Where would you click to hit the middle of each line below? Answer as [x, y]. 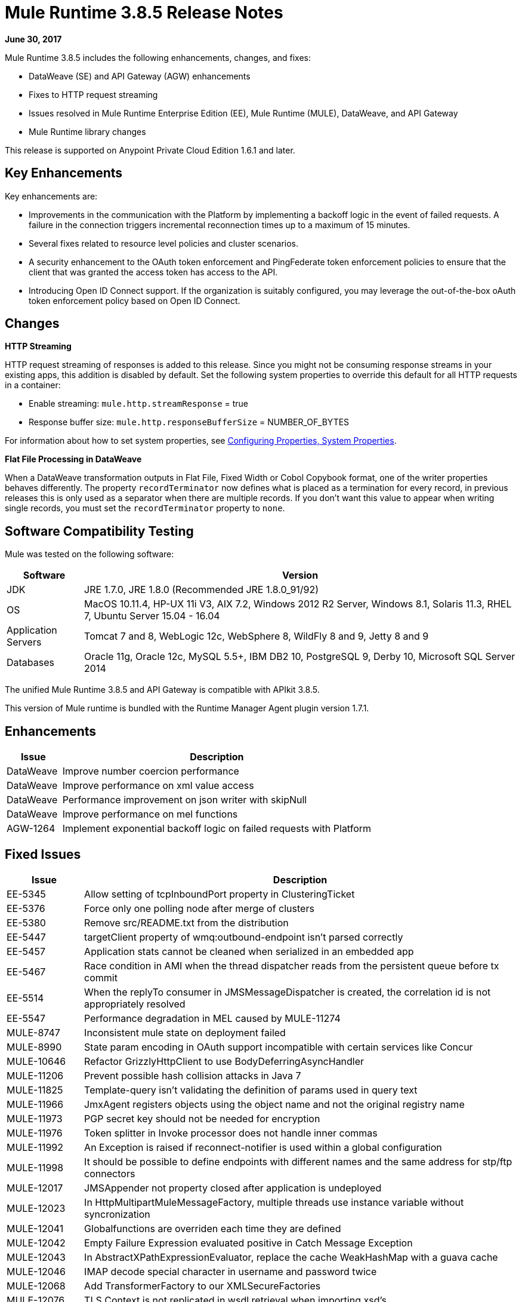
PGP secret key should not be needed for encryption [202, 1118]
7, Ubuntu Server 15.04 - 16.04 [152, 616]
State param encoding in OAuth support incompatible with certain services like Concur [279, 1047]
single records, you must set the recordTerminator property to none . [145, 508]
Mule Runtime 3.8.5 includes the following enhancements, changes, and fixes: [158, 57]
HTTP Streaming [38, 346]
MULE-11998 [35, 1167]
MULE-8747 [33, 1032]
